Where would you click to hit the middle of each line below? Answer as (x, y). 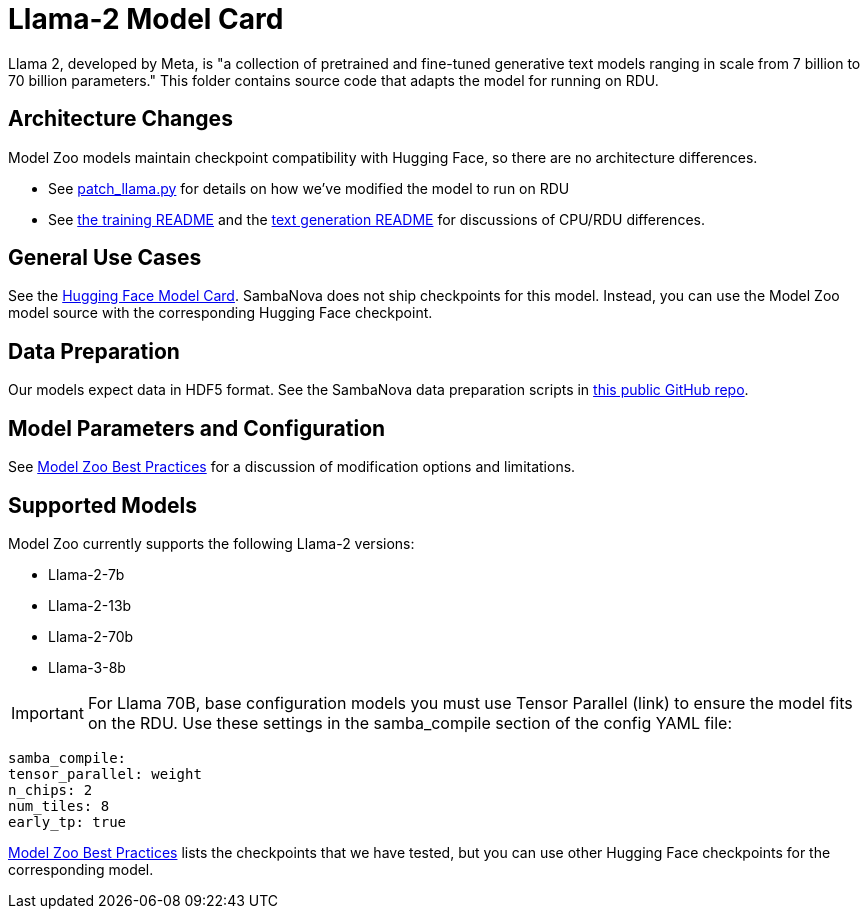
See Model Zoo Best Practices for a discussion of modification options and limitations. (292, 467)
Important (47, 712)
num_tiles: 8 (59, 805)
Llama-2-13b (90, 605)
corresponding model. (81, 869)
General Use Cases (105, 258)
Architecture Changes (120, 119)
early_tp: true (67, 821)
